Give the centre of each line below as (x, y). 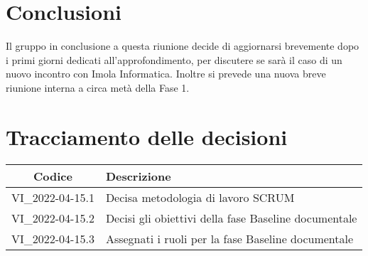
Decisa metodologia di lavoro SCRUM (200, 197)
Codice (53, 176)
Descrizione (138, 176)
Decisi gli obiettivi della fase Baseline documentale (231, 218)
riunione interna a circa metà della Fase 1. (98, 87)
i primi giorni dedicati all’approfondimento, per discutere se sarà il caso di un (174, 59)
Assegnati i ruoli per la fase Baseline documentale (229, 238)
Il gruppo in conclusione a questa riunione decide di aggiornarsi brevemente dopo (183, 46)
